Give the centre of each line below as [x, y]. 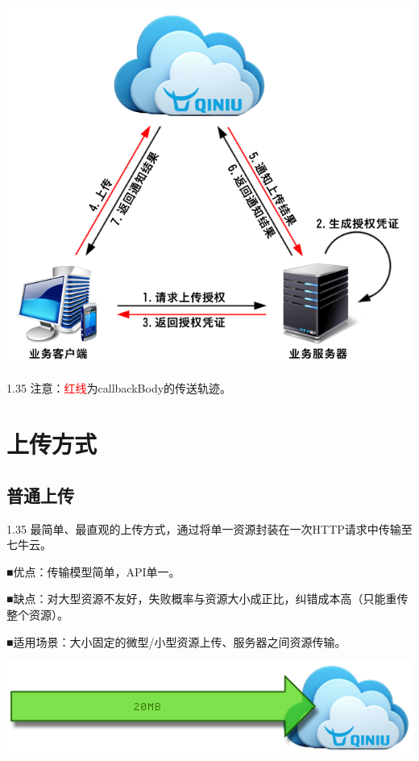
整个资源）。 [37, 614]
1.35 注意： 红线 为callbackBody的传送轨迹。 [119, 388]
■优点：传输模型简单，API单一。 [93, 571]
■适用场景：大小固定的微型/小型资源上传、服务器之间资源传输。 [176, 641]
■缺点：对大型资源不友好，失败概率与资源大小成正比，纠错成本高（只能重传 [207, 599]
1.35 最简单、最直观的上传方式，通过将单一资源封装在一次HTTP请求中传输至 [209, 528]
